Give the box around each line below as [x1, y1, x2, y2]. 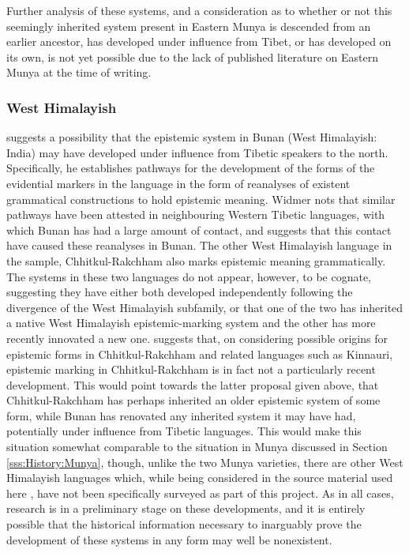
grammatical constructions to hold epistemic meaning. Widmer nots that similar [6, 190, 396, 207]
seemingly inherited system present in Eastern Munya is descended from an [6, 17, 371, 34]
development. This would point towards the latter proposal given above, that [6, 376, 379, 393]
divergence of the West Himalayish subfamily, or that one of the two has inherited [6, 299, 403, 315]
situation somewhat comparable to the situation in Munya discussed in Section [6, 438, 388, 455]
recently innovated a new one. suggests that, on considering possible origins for [6, 329, 388, 346]
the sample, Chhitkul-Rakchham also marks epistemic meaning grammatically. [6, 252, 386, 269]
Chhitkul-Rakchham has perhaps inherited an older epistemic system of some [6, 392, 381, 408]
